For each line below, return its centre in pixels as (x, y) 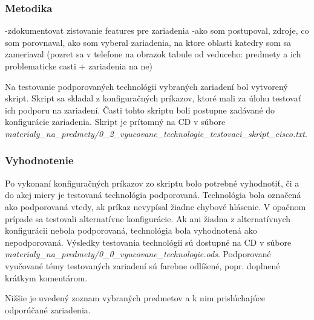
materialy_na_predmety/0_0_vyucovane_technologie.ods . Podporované (138, 254)
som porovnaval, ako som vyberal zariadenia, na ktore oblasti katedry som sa (148, 42)
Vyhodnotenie (39, 160)
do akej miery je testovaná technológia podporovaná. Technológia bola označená (153, 195)
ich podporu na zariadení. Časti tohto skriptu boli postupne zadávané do (140, 110)
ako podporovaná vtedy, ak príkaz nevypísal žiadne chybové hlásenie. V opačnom (155, 206)
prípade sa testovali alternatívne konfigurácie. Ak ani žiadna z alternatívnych (148, 218)
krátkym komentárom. (46, 277)
